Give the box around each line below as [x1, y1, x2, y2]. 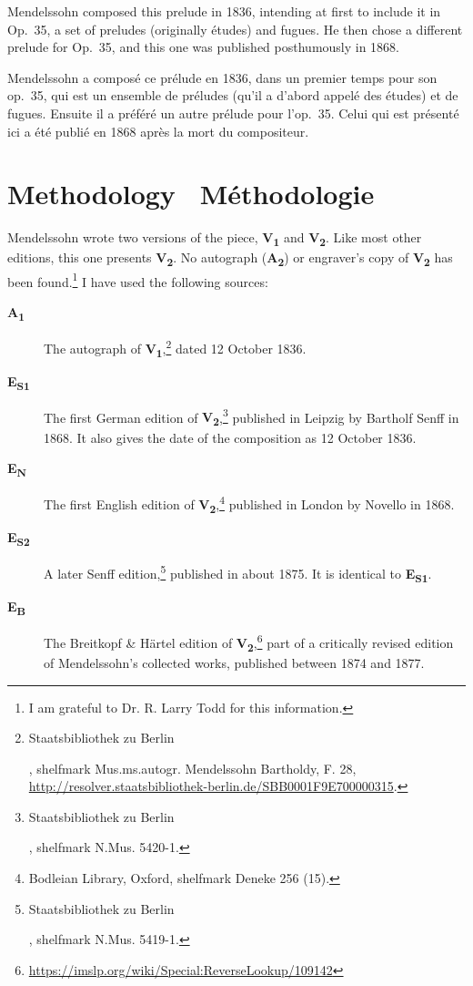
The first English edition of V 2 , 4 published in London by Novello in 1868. [44, 492, 455, 516]
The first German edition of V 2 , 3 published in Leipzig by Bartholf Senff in [44, 405, 459, 429]
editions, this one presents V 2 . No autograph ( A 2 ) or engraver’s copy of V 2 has [7, 248, 453, 270]
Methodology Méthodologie [7, 175, 375, 212]
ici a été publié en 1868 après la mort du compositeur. [7, 121, 309, 140]
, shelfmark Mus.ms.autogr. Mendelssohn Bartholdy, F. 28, [28, 758, 357, 777]
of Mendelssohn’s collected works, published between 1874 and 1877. [44, 652, 425, 672]
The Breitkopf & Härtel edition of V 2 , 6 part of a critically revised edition [44, 631, 454, 654]
